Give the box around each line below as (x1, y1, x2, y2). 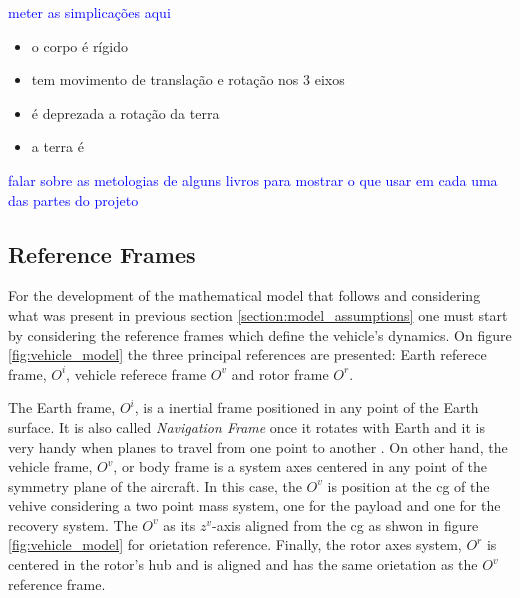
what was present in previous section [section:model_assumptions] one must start (8, 304, 508, 325)
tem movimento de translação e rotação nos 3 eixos (31, 69, 345, 90)
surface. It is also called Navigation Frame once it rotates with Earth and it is (8, 416, 485, 437)
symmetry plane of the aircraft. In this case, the (8, 475, 302, 496)
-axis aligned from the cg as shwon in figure (212, 514, 479, 535)
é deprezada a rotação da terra (31, 102, 220, 123)
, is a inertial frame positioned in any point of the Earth (134, 397, 479, 418)
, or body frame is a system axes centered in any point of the (113, 456, 488, 477)
